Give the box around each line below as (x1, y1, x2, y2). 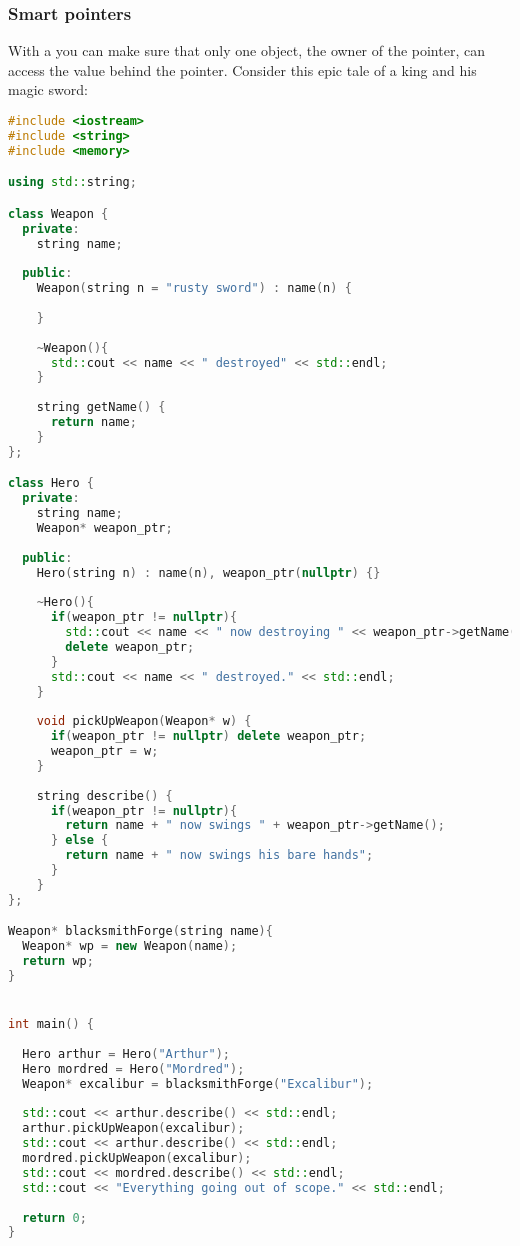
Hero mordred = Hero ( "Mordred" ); (22, 1061, 245, 1076)
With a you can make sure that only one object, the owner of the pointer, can (8, 40, 485, 61)
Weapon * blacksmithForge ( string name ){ (8, 924, 273, 939)
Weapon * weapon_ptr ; (36, 520, 173, 535)
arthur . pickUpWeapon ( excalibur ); (22, 1121, 245, 1136)
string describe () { (36, 788, 173, 803)
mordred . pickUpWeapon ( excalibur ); (22, 1151, 252, 1166)
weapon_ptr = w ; (50, 744, 159, 759)
